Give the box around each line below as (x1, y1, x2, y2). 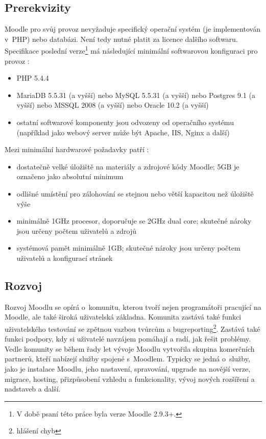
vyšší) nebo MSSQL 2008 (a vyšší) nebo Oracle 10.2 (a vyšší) (16, 100, 209, 110)
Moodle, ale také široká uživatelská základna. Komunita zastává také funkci (5, 311, 241, 322)
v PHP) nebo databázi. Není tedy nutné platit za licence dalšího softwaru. (5, 33, 238, 44)
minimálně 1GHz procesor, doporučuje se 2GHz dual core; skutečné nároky (16, 215, 252, 226)
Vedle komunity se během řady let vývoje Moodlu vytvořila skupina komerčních (5, 343, 255, 354)
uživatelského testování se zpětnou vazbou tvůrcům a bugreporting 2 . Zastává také (5, 322, 260, 334)
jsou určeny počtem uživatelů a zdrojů (16, 225, 137, 236)
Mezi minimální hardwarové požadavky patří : (5, 144, 149, 155)
